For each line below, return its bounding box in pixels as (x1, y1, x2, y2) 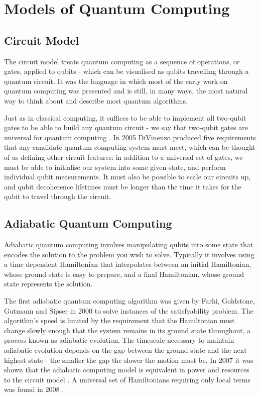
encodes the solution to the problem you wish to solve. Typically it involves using (4, 249, 254, 259)
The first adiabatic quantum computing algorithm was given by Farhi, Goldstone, (4, 295, 255, 306)
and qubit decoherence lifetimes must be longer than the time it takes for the (4, 181, 241, 191)
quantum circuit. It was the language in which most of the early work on (4, 75, 228, 86)
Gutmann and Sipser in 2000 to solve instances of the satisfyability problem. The (4, 305, 253, 316)
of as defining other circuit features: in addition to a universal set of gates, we (4, 151, 243, 162)
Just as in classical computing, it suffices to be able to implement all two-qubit (4, 112, 246, 123)
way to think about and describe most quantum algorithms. (4, 95, 188, 106)
